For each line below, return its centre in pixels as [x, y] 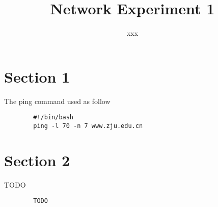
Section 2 [37, 160]
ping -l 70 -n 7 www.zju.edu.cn [88, 126]
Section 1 [37, 76]
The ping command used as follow [57, 101]
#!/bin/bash [53, 118]
